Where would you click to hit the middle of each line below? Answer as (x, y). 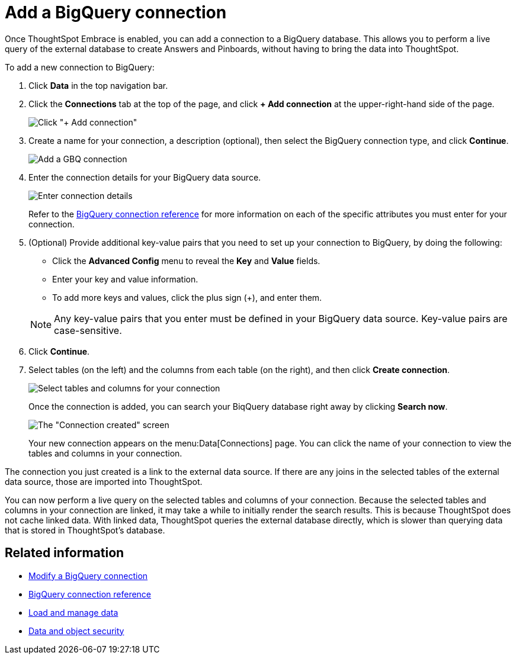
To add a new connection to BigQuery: (80, 67)
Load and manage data (73, 612)
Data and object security (76, 631)
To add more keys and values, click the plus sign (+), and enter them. (187, 297)
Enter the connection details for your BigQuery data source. (145, 177)
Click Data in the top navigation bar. (98, 85)
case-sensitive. (88, 330)
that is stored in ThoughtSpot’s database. (85, 530)
